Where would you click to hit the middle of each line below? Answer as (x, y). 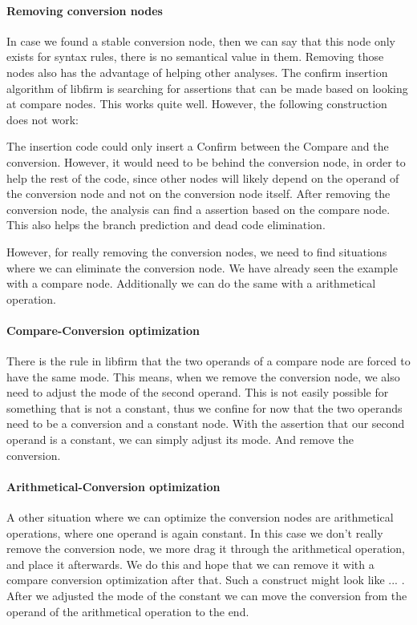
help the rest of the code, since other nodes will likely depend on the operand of (203, 177)
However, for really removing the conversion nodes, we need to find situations (197, 251)
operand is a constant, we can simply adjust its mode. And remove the (180, 440)
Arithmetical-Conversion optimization (113, 486)
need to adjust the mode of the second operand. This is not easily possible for (198, 392)
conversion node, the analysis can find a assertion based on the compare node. (198, 209)
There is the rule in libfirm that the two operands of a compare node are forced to (208, 361)
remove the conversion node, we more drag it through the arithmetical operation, (206, 548)
